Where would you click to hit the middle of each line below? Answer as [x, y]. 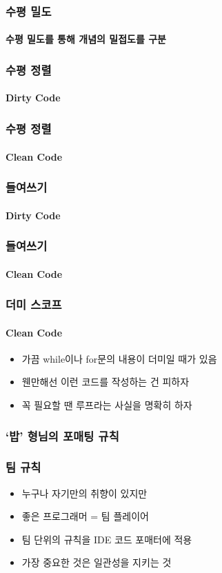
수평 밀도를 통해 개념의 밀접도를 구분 [86, 39]
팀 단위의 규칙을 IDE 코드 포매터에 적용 [107, 539]
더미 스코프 [34, 304]
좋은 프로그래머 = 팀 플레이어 [85, 516]
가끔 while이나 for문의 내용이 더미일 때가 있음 [119, 358]
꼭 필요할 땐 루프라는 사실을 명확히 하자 [107, 404]
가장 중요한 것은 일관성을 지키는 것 [97, 562]
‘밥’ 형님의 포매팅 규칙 [62, 435]
